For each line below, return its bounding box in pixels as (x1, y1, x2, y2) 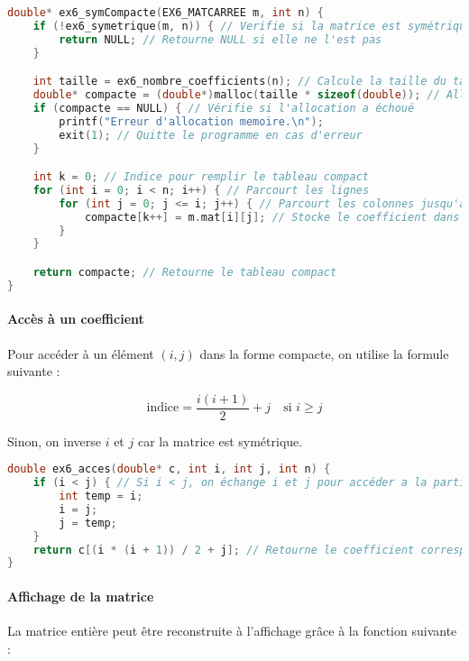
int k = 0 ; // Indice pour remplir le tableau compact (32, 170, 369, 184)
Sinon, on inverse (7, 431, 101, 450)
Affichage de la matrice (7, 586, 154, 605)
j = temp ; (59, 516, 117, 529)
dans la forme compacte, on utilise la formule (199, 344, 449, 363)
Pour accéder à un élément (7, 344, 154, 363)
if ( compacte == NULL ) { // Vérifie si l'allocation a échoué (32, 101, 415, 115)
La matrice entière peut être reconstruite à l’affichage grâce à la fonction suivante (7, 621, 457, 640)
